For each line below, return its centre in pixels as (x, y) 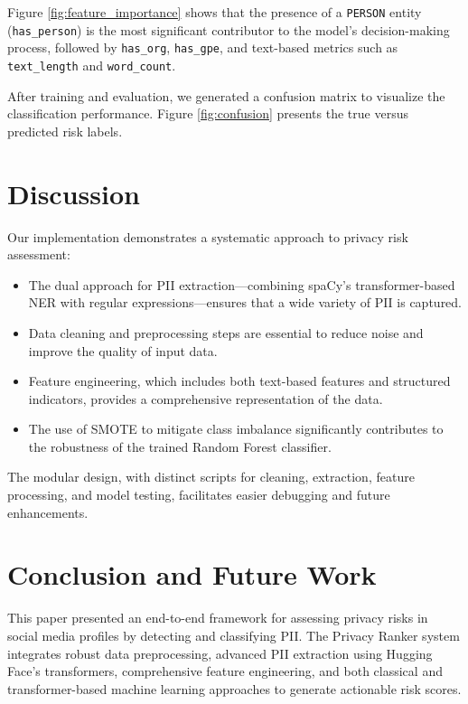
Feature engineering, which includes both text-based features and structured (239, 381)
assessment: (39, 254)
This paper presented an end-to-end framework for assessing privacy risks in (218, 618)
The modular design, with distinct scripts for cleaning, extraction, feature (211, 477)
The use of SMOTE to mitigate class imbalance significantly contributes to (236, 429)
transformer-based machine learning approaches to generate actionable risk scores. (234, 688)
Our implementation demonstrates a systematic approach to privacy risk (208, 236)
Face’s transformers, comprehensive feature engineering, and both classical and (225, 671)
